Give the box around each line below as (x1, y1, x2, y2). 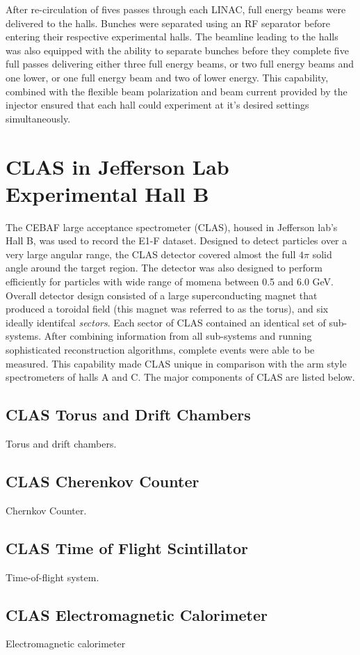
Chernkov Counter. (6, 503, 87, 517)
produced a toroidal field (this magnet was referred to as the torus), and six (6, 301, 329, 316)
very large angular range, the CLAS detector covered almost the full (6, 246, 296, 261)
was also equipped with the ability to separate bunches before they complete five (6, 42, 349, 57)
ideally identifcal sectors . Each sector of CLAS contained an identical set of (6, 315, 326, 329)
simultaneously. (6, 111, 71, 125)
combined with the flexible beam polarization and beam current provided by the (6, 84, 347, 98)
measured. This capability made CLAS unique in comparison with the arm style (6, 356, 347, 370)
